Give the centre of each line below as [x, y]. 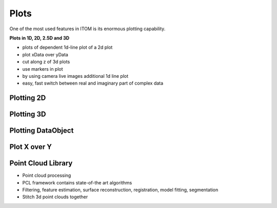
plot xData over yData [45, 54]
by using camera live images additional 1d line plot [75, 76]
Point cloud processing [47, 175]
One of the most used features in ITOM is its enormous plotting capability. [87, 29]
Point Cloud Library [41, 163]
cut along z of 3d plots [46, 62]
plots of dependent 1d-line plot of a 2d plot [67, 47]
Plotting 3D [28, 115]
